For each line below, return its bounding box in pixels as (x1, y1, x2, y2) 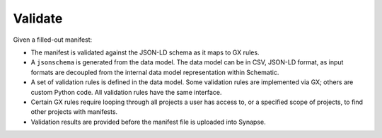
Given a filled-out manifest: (13, 35, 93, 44)
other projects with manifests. (30, 108, 118, 116)
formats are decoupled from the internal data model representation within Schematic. (30, 68, 279, 76)
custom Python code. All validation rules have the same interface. (30, 88, 222, 96)
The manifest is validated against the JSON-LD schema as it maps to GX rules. (30, 48, 260, 57)
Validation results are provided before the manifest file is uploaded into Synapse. (30, 117, 266, 126)
